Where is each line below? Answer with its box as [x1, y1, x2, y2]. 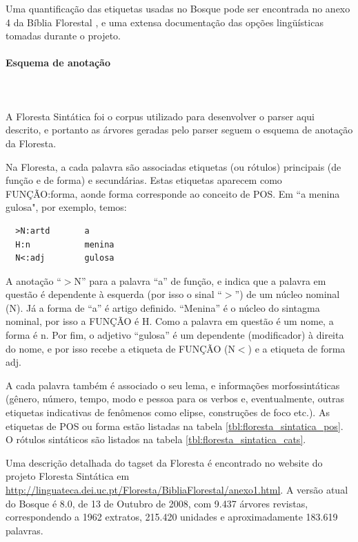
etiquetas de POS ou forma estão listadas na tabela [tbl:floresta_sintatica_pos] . [6, 418, 344, 433]
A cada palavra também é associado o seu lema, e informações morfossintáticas [6, 377, 340, 392]
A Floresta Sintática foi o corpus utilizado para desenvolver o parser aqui [6, 109, 315, 123]
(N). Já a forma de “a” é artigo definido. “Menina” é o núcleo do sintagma [6, 300, 320, 315]
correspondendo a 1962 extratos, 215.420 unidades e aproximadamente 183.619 [6, 510, 338, 524]
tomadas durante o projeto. [6, 28, 121, 43]
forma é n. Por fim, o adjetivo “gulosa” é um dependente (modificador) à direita [6, 328, 344, 342]
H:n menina [15, 239, 115, 250]
